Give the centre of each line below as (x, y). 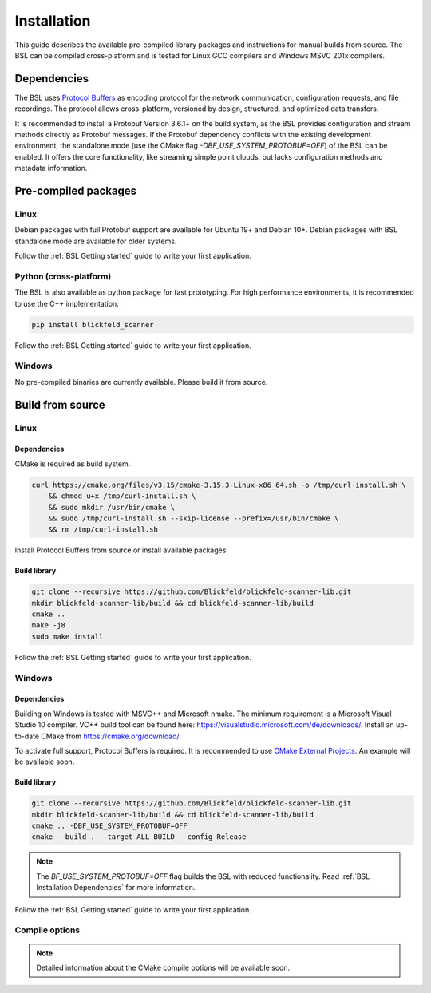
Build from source (60, 404)
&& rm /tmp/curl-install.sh (103, 530)
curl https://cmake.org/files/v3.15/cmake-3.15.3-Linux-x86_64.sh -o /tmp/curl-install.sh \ (219, 485)
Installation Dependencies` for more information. (116, 888)
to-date (27, 736)
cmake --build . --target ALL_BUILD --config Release (139, 837)
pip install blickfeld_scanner (93, 324)
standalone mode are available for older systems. (96, 241)
